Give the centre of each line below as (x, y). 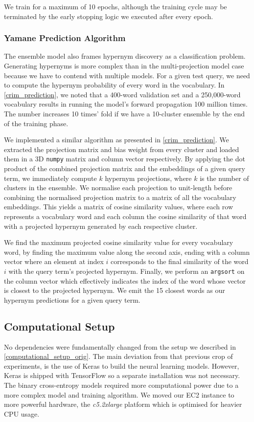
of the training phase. (36, 123)
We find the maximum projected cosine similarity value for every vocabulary (119, 242)
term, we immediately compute (50, 178)
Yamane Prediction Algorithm (65, 38)
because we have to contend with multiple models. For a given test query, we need (127, 75)
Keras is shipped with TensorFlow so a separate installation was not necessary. (122, 375)
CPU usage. (22, 413)
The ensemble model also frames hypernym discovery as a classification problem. (125, 56)
